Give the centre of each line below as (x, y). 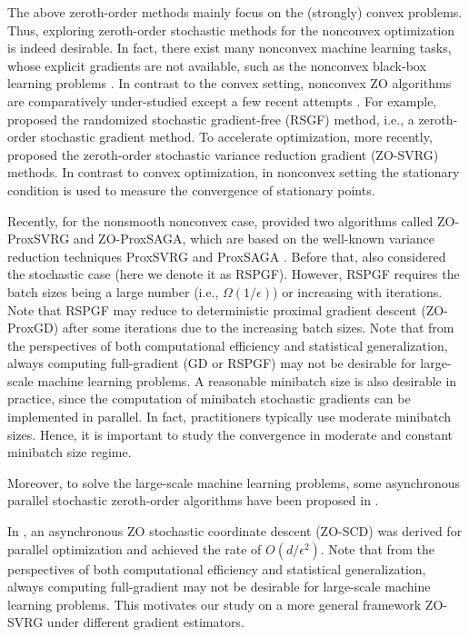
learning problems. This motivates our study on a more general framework (215, 604)
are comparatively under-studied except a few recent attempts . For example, (222, 100)
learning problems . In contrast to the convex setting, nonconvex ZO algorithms (230, 83)
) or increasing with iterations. (358, 291)
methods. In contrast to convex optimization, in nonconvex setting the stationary (234, 172)
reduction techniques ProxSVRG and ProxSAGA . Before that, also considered (227, 256)
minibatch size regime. (70, 452)
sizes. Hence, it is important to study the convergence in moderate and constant (230, 434)
